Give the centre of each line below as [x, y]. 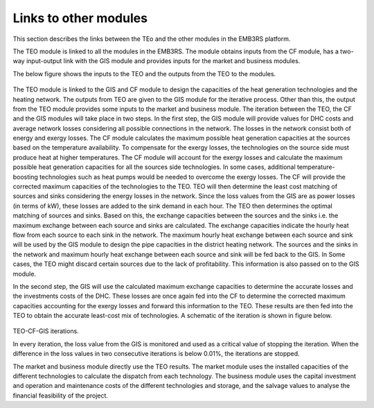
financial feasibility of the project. [61, 396]
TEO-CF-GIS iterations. [46, 331]
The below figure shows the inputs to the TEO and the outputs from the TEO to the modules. [144, 73]
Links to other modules [80, 18]
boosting [25, 177]
